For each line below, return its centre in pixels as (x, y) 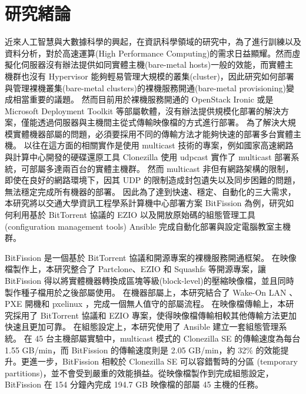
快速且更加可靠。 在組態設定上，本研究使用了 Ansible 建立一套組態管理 (142, 327)
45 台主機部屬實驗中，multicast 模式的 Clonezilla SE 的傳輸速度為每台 (168, 338)
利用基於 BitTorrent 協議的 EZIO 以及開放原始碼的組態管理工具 (134, 215)
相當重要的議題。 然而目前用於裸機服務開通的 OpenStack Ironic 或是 (143, 99)
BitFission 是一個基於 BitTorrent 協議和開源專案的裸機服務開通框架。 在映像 (151, 257)
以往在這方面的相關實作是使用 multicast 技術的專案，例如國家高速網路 (159, 145)
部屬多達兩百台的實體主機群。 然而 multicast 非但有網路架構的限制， (161, 168)
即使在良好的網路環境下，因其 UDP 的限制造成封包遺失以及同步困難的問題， (153, 180)
